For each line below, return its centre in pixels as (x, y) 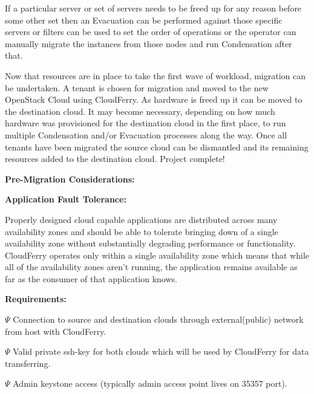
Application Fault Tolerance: (66, 199)
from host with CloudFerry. (56, 331)
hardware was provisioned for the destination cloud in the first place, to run (146, 123)
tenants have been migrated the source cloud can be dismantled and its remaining (157, 147)
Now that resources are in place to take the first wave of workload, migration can (155, 75)
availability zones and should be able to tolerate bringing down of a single (142, 231)
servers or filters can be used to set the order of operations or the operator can (151, 32)
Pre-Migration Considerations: (70, 179)
